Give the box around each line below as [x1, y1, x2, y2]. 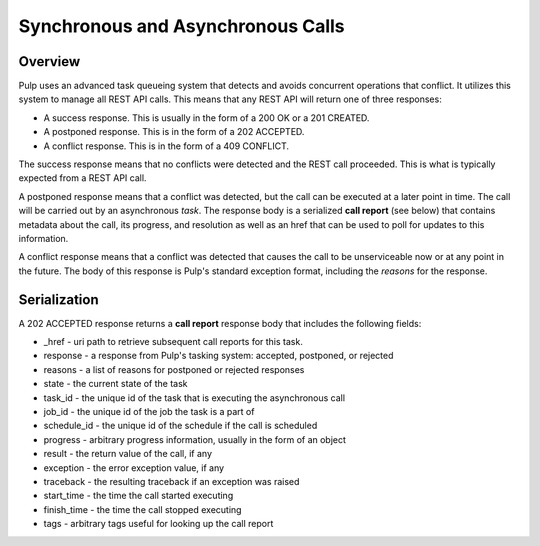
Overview [18, 53, 81, 70]
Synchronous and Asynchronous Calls [18, 15, 345, 37]
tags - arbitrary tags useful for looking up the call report [43, 518, 274, 530]
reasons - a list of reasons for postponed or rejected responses [43, 363, 305, 375]
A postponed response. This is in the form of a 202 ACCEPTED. [43, 126, 305, 138]
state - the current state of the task [43, 378, 189, 390]
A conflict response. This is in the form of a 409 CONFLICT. [43, 140, 290, 152]
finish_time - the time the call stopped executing [43, 503, 242, 515]
